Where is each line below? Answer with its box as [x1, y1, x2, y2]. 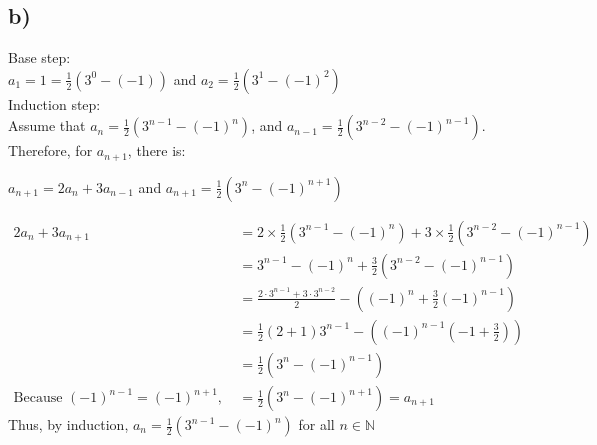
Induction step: [8, 93, 101, 114]
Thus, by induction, [8, 414, 129, 435]
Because [13, 391, 63, 406]
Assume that [8, 115, 86, 136]
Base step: [8, 47, 71, 68]
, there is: [127, 140, 186, 161]
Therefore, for [8, 140, 93, 161]
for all [298, 414, 335, 435]
